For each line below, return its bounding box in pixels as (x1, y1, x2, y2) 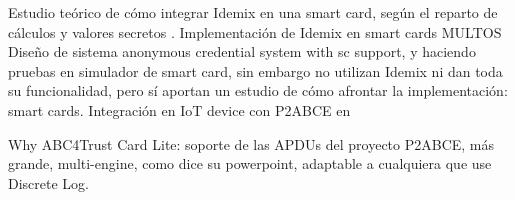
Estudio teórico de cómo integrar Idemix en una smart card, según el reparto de (8, 2, 498, 22)
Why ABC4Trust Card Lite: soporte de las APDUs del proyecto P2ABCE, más (8, 133, 495, 154)
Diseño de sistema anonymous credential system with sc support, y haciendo (8, 41, 476, 62)
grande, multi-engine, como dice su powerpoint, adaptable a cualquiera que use (8, 153, 492, 174)
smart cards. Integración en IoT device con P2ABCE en (8, 99, 351, 120)
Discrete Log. (8, 172, 89, 193)
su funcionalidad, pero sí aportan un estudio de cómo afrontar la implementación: (8, 80, 508, 101)
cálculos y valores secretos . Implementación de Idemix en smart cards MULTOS (8, 21, 502, 42)
